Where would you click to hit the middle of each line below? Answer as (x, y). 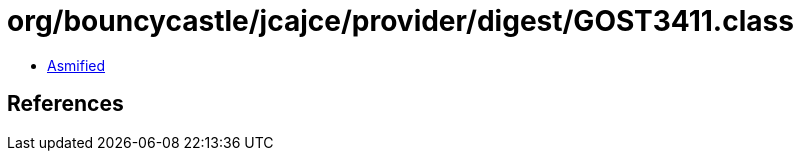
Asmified (76, 65)
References (65, 104)
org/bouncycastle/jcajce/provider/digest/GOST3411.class (400, 21)
